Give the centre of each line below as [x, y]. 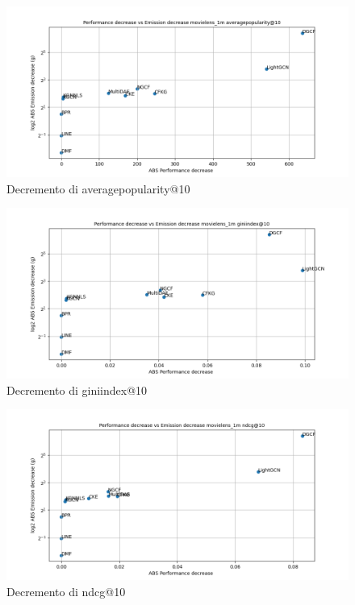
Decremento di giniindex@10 [77, 390]
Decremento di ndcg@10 [66, 591]
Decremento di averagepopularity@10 [98, 188]
